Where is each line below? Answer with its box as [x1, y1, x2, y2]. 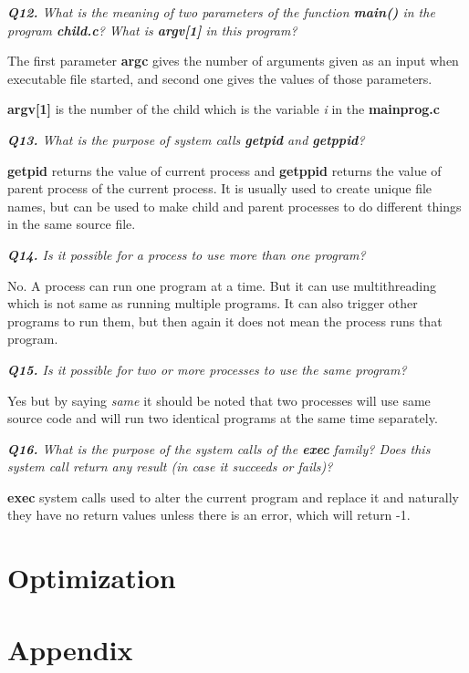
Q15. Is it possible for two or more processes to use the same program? [7, 359, 407, 378]
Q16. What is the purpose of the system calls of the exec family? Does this [7, 439, 431, 458]
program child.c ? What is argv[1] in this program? [7, 20, 297, 39]
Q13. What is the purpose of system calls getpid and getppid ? [7, 129, 365, 149]
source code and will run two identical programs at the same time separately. [7, 409, 438, 428]
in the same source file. [7, 214, 136, 233]
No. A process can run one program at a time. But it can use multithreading [7, 275, 436, 295]
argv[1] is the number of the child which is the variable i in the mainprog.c [7, 99, 440, 119]
